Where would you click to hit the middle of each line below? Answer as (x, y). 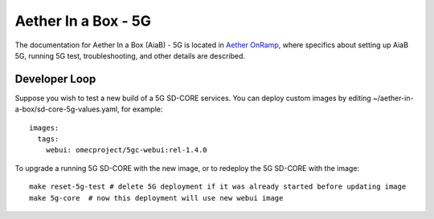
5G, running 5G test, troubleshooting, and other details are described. (130, 55)
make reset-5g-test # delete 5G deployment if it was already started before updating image (218, 187)
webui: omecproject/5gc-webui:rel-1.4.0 (127, 150)
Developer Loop (55, 79)
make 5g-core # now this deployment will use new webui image (156, 198)
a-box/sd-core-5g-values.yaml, (67, 109)
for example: (142, 109)
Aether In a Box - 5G (83, 21)
